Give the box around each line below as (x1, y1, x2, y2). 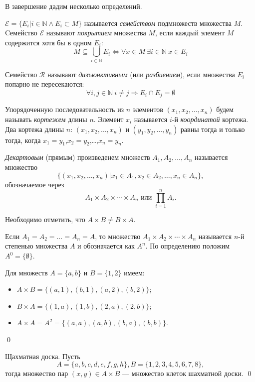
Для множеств (5, 267, 48, 277)
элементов (132, 104, 163, 115)
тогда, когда (5, 134, 41, 145)
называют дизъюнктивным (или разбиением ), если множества (47, 69, 235, 79)
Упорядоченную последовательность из (5, 104, 124, 115)
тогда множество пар (5, 368, 68, 379)
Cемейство (5, 27, 37, 38)
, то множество (95, 231, 141, 241)
